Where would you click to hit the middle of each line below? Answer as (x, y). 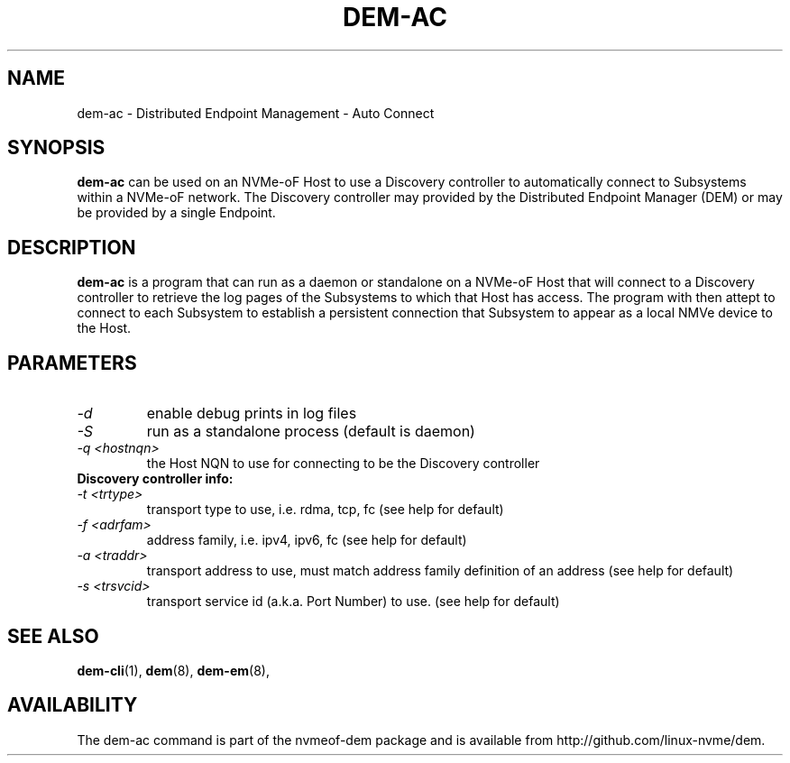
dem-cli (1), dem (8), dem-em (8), (173, 670)
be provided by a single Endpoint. (176, 213)
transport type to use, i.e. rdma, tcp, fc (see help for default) (325, 510)
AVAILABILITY (73, 705)
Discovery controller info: (155, 479)
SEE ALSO (53, 636)
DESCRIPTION (72, 247)
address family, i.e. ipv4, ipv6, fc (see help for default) (307, 540)
